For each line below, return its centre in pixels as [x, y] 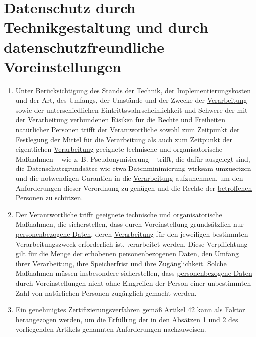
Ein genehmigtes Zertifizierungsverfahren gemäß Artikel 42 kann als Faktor [130, 309]
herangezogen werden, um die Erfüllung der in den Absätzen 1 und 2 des [127, 319]
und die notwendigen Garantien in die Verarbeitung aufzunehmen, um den [129, 178]
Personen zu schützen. [49, 198]
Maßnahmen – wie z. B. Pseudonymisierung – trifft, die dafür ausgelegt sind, [133, 158]
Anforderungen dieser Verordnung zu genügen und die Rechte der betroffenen [134, 188]
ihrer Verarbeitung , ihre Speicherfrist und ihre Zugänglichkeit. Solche [121, 263]
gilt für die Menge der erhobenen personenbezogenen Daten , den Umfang [127, 253]
